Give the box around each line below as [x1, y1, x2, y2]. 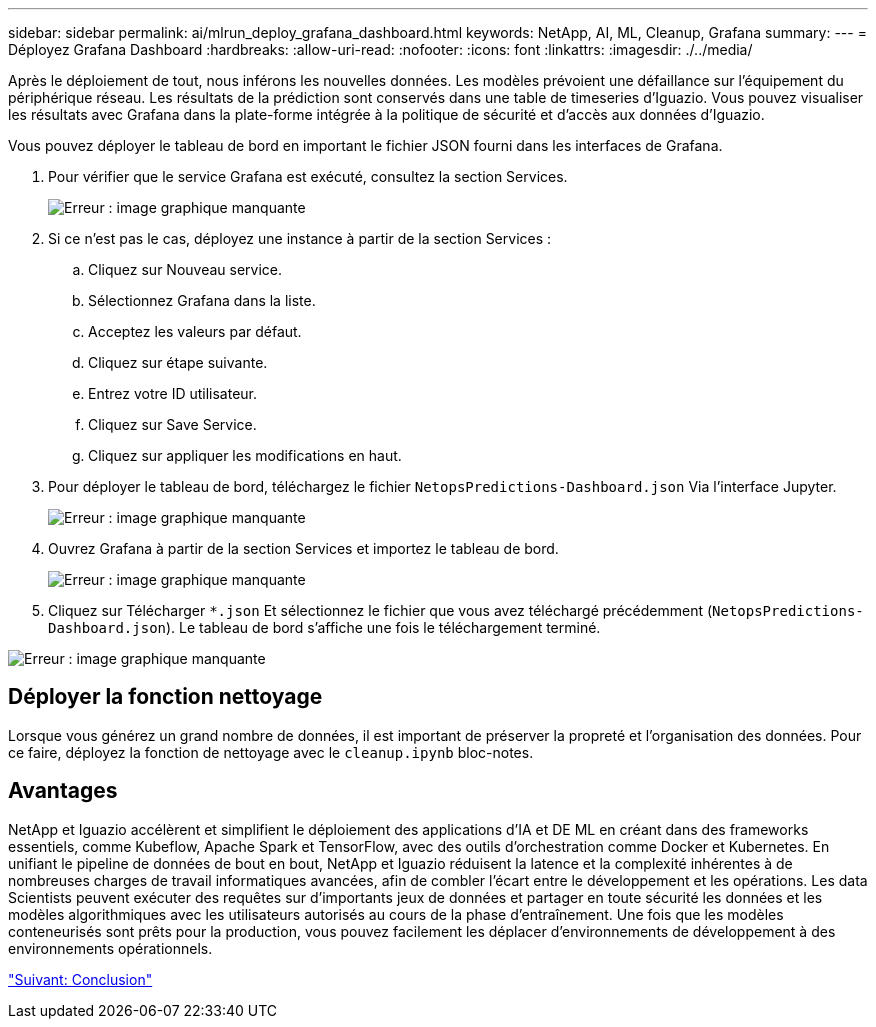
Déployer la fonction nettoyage [8, 684, 323, 710]
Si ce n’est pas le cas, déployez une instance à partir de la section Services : [48, 230, 552, 247]
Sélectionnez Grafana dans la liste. [88, 292, 316, 309]
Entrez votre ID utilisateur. [88, 385, 258, 402]
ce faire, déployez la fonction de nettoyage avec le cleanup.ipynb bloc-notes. [8, 743, 534, 761]
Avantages [8, 778, 118, 804]
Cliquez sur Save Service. [88, 416, 257, 433]
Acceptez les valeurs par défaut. [88, 323, 302, 340]
